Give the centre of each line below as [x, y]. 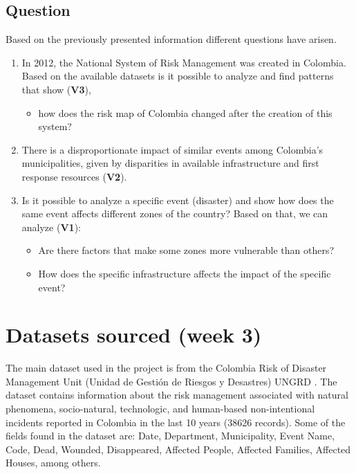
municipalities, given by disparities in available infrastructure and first [170, 163]
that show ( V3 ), [56, 89]
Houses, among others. [53, 463]
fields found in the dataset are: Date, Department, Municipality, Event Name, [170, 436]
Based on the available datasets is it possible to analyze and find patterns [178, 76]
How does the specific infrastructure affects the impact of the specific [185, 273]
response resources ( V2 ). [74, 176]
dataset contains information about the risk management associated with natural [177, 395]
